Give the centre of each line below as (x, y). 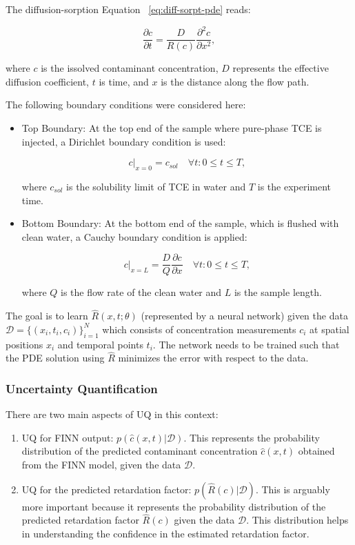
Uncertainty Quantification (82, 388)
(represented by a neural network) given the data (244, 316)
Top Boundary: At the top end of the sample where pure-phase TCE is (172, 127)
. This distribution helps (297, 520)
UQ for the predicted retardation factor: (106, 489)
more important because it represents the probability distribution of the (174, 506)
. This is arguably (293, 489)
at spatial (329, 329)
